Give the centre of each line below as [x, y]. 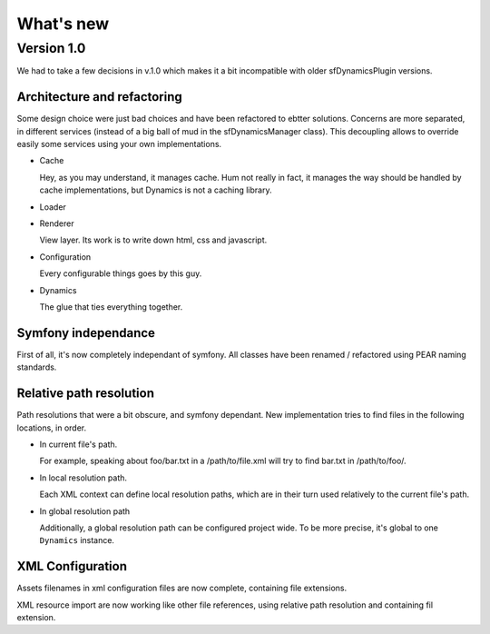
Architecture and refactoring [100, 97]
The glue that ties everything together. [111, 307]
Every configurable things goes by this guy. [121, 273]
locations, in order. [51, 428]
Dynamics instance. [77, 540]
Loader [53, 207]
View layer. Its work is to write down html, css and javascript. [153, 240]
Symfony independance [86, 333]
